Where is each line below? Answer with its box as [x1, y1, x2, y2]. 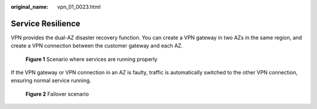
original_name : [11, 4, 49, 10]
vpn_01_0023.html [57, 4, 101, 10]
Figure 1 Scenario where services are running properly [25, 56, 158, 63]
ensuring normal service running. [11, 77, 92, 84]
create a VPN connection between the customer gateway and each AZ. [11, 42, 183, 49]
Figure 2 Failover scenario [25, 90, 89, 97]
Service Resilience [11, 18, 80, 29]
